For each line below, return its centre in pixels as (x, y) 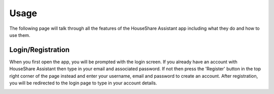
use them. (20, 35)
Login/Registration (40, 50)
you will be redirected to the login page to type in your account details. (83, 83)
